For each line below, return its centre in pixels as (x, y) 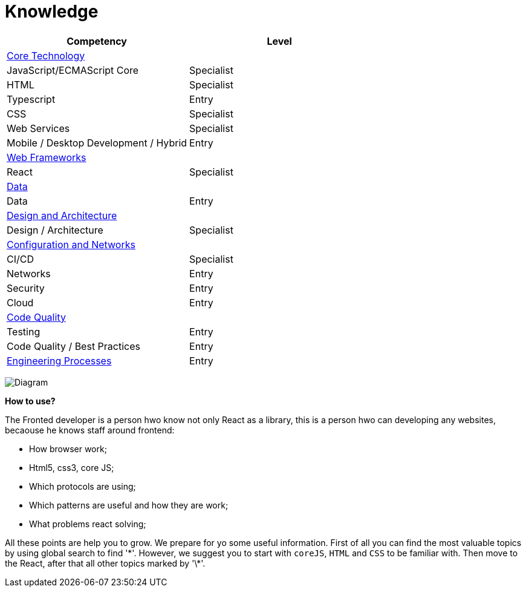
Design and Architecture (62, 215)
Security (26, 288)
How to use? (30, 401)
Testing (24, 331)
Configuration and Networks (71, 244)
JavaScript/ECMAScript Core (73, 70)
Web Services (38, 128)
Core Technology (46, 55)
